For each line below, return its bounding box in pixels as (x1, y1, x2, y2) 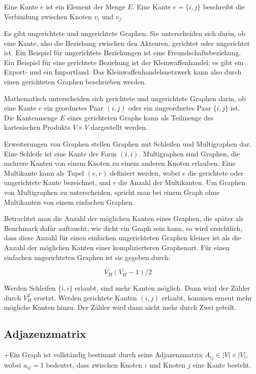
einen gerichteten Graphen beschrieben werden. (4, 76, 146, 87)
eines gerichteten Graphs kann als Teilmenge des (67, 112, 214, 122)
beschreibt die (203, 1, 245, 11)
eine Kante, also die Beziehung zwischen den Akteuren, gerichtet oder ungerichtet (4, 37, 250, 48)
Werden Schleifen (4, 283, 56, 293)
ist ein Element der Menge (45, 1, 126, 11)
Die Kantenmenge (4, 112, 58, 122)
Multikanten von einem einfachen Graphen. (4, 196, 135, 207)
